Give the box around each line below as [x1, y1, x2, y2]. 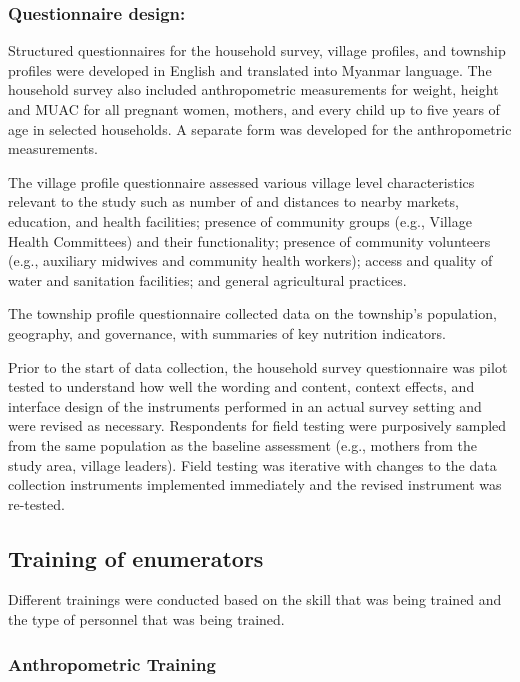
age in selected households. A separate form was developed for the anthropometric [8, 118, 512, 139]
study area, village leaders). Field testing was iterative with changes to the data [8, 454, 497, 475]
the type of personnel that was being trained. [8, 609, 285, 630]
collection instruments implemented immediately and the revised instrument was [8, 474, 502, 495]
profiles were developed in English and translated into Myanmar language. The [8, 59, 492, 80]
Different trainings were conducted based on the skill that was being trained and [8, 589, 502, 610]
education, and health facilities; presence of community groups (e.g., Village [8, 210, 472, 231]
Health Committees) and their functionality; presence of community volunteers [8, 230, 491, 251]
